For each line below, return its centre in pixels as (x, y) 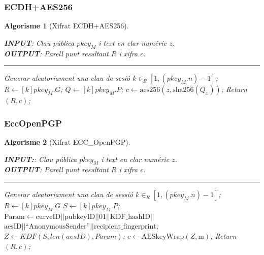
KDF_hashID (130, 217)
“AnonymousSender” (58, 227)
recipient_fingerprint (125, 227)
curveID (48, 217)
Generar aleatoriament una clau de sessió (69, 194)
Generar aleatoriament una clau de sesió (67, 78)
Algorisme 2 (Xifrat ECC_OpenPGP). (67, 142)
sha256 (183, 90)
